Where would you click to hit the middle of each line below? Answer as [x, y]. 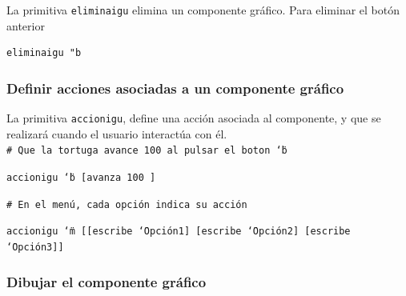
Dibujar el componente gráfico [107, 281]
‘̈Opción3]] [35, 247]
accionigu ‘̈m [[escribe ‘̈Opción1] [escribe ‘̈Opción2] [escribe [179, 232]
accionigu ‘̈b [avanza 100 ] [81, 177]
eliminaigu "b [44, 53]
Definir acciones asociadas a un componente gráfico [175, 88]
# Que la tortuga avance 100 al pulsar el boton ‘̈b [147, 151]
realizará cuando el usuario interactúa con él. [117, 133]
